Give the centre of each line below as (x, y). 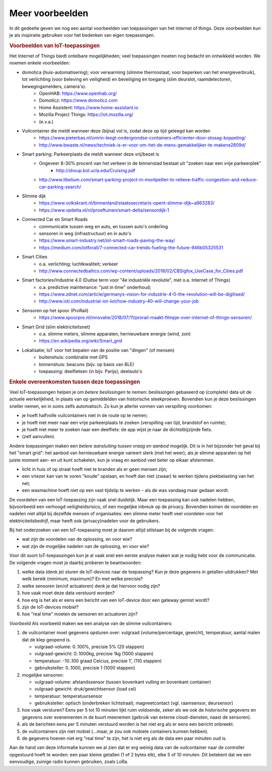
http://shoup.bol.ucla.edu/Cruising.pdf (96, 170)
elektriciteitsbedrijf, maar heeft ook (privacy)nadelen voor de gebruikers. (85, 521)
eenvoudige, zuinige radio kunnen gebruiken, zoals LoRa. (69, 762)
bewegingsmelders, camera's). (54, 86)
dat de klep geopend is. (46, 640)
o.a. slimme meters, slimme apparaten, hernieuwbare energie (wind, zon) (115, 334)
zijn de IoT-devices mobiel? (50, 607)
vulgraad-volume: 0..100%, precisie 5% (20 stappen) (89, 647)
